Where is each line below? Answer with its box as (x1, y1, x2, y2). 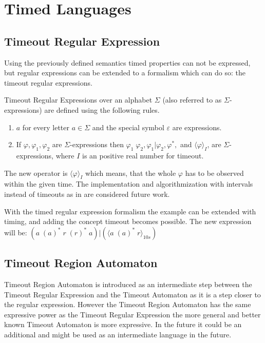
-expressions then (70, 139, 124, 150)
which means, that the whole (85, 167, 176, 178)
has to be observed (185, 167, 244, 178)
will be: (4, 227, 27, 237)
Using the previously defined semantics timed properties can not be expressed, (4, 57, 251, 68)
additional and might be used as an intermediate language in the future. (4, 329, 232, 339)
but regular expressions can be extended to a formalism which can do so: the (4, 67, 245, 78)
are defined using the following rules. (44, 104, 160, 115)
